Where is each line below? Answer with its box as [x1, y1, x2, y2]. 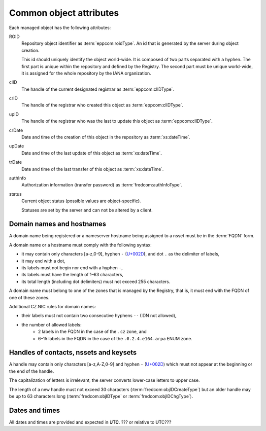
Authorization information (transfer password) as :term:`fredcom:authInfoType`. [21, 182, 182, 188]
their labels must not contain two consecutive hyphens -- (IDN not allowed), [21, 313, 177, 319]
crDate [9, 127, 23, 133]
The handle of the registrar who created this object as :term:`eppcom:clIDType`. [21, 102, 184, 108]
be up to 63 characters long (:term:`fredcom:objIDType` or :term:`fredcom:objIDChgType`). [9, 393, 193, 399]
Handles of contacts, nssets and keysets [9, 348, 137, 357]
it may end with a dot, [21, 258, 66, 264]
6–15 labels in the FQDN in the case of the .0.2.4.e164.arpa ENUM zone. [38, 335, 193, 341]
